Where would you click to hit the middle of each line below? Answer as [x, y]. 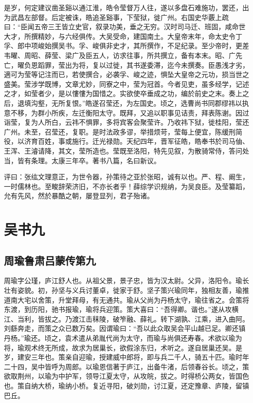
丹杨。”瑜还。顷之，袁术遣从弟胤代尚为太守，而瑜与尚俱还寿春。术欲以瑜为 [123, 338]
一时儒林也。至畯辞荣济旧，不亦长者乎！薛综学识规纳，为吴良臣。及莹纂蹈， [126, 186]
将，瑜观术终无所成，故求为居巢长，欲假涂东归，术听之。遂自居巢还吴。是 [123, 347]
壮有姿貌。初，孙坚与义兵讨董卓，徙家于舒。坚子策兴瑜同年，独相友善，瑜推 [126, 290]
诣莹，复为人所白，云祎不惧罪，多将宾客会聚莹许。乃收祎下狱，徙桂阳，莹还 [126, 122]
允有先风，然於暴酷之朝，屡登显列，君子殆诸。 [79, 196]
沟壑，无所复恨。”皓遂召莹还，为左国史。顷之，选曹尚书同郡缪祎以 [136, 103]
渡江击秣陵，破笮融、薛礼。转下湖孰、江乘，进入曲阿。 [160, 318]
